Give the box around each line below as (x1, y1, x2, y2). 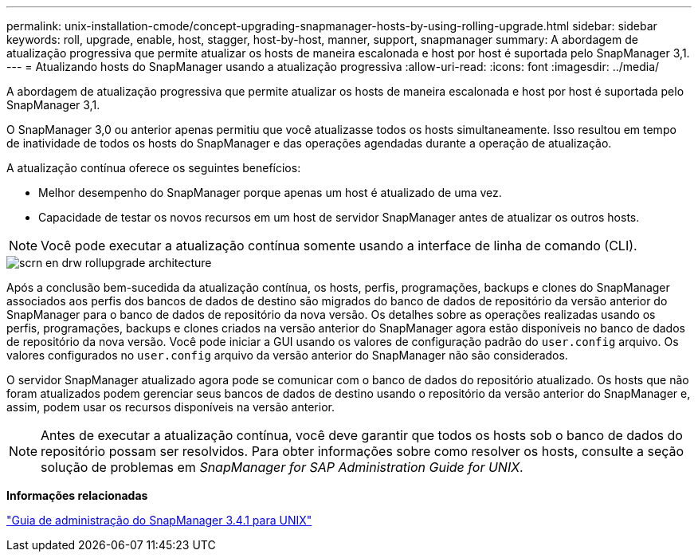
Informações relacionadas (6, 489, 148, 502)
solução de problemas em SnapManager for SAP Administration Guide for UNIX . (41, 459, 523, 475)
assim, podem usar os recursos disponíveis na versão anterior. (6, 400, 335, 414)
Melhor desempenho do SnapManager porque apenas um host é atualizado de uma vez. (38, 186, 502, 199)
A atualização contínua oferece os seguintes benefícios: (6, 161, 301, 175)
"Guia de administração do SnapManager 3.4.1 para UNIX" (6, 513, 312, 527)
